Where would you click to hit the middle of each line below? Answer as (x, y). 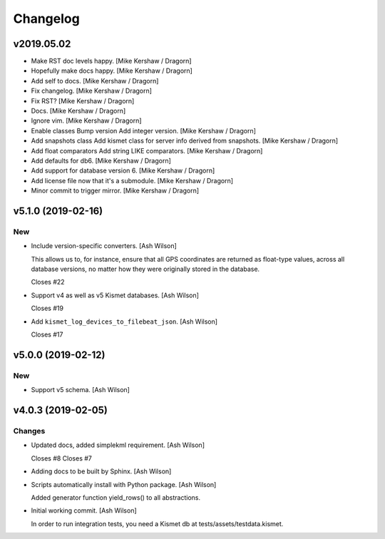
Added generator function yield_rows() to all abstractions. (116, 497)
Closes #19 (47, 308)
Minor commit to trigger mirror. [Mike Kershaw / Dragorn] (115, 191)
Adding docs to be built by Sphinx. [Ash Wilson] (101, 471)
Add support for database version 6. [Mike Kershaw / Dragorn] (123, 170)
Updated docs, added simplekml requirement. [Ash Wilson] (118, 445)
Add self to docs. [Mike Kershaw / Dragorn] (95, 81)
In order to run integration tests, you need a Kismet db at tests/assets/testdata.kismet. (157, 523)
